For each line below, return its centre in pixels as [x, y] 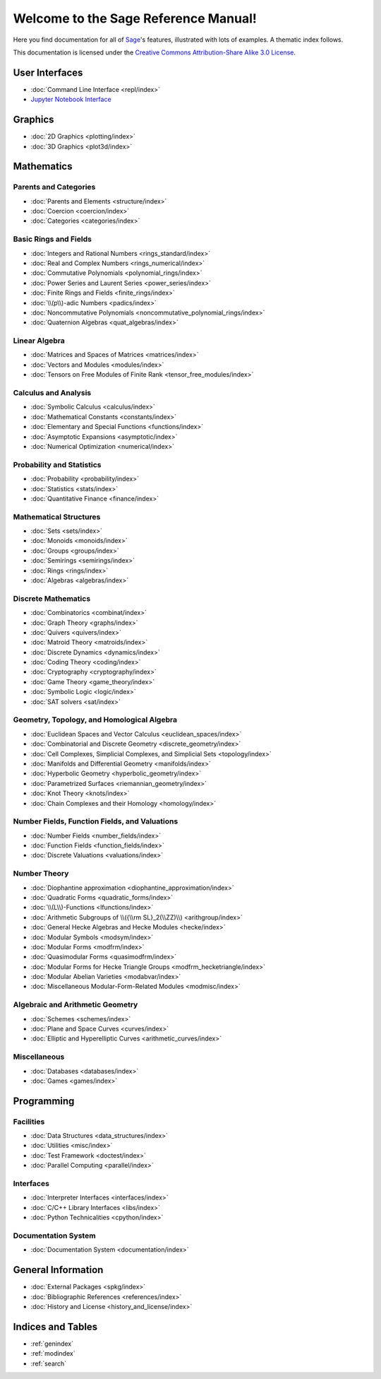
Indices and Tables [55, 1326]
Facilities [29, 1122]
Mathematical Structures [57, 517]
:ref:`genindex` [52, 1344]
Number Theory [41, 874]
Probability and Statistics [57, 464]
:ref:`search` [49, 1363]
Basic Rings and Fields [52, 239]
